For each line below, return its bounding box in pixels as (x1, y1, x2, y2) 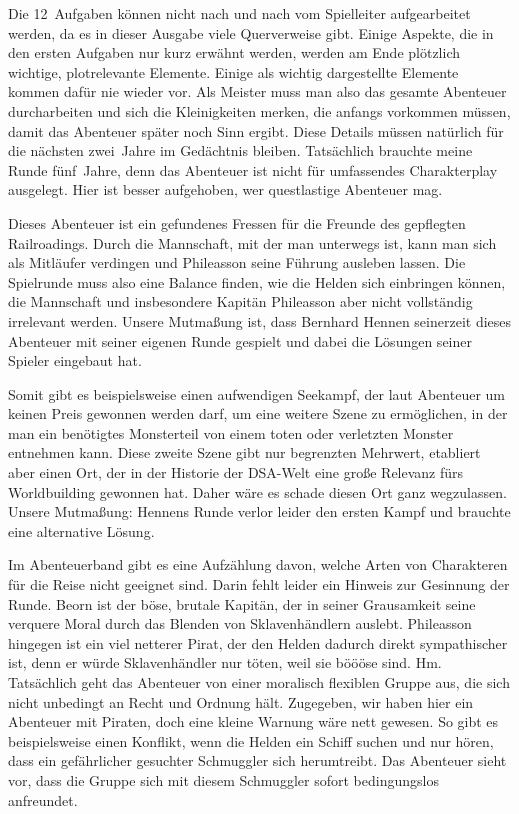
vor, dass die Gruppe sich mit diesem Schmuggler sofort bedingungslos (8, 769, 439, 790)
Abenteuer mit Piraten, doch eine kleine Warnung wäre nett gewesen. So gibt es (8, 711, 499, 732)
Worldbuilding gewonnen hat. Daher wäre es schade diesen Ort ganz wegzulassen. (8, 481, 507, 502)
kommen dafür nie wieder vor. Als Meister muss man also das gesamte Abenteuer (8, 81, 507, 102)
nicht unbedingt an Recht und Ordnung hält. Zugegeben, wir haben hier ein (8, 691, 474, 712)
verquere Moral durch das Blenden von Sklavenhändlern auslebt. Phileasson (8, 613, 472, 634)
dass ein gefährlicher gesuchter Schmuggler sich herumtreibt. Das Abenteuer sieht (8, 750, 507, 771)
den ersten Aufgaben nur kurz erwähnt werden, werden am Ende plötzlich (8, 42, 461, 63)
